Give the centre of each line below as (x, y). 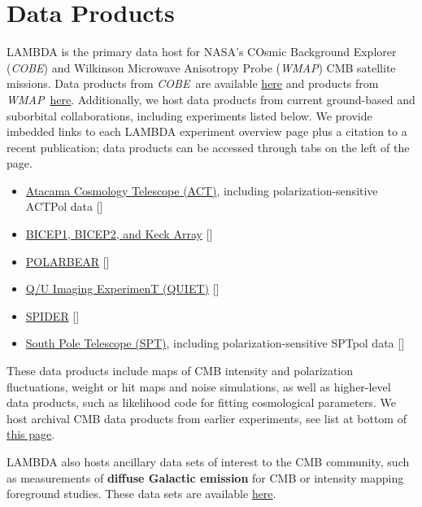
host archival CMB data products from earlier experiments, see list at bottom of (207, 418)
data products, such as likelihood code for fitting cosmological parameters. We (201, 402)
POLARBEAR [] (67, 261)
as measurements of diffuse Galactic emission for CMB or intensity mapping (205, 477)
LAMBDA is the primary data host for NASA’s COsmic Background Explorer (202, 52)
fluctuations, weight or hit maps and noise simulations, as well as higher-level (199, 386)
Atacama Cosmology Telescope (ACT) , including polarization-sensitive (202, 190)
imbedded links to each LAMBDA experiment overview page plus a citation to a (207, 131)
